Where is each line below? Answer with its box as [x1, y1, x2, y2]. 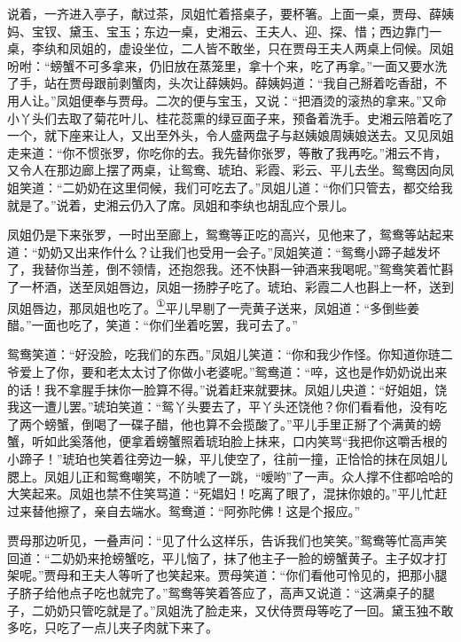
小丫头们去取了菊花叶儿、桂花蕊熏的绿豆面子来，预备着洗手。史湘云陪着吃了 [7, 108, 454, 127]
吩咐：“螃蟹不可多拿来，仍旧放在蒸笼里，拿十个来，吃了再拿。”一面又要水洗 [7, 56, 448, 74]
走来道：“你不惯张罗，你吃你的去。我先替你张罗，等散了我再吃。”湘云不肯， [7, 143, 448, 161]
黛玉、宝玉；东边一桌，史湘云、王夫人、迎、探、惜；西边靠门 [68, 21, 429, 40]
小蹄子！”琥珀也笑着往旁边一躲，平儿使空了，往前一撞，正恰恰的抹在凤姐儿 [7, 449, 448, 467]
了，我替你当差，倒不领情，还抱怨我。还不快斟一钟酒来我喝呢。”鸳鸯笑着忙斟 [7, 260, 454, 278]
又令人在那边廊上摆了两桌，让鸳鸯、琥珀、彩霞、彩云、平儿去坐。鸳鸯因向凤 [7, 160, 454, 179]
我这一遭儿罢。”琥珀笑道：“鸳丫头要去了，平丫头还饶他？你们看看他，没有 [7, 397, 435, 416]
